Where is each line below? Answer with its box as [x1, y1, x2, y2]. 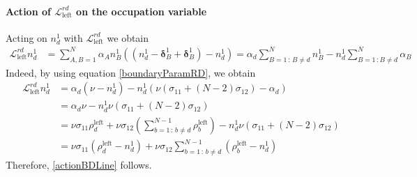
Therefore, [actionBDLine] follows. [6, 157, 152, 171]
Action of [6, 3, 51, 18]
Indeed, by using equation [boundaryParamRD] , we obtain [6, 65, 256, 79]
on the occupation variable [76, 3, 207, 18]
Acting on [6, 30, 47, 45]
